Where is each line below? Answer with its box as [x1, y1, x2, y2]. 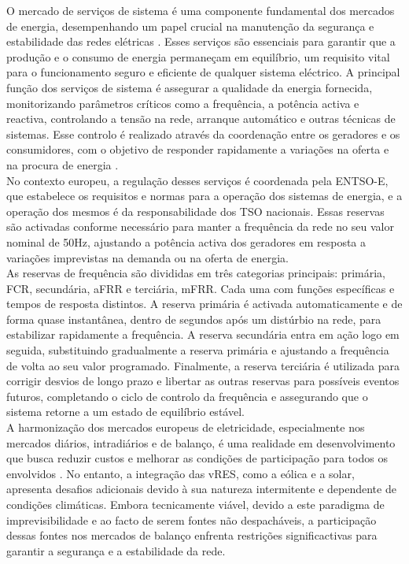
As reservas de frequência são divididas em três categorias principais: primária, [6, 265, 385, 281]
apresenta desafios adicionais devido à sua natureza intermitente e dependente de [6, 481, 396, 497]
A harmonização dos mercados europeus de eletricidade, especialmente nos [6, 419, 365, 436]
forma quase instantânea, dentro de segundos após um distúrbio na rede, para [6, 310, 381, 327]
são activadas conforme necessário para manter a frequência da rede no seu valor [6, 218, 394, 235]
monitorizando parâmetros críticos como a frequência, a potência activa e [6, 95, 359, 111]
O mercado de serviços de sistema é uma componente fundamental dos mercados [6, 2, 395, 18]
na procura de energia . [6, 156, 119, 173]
